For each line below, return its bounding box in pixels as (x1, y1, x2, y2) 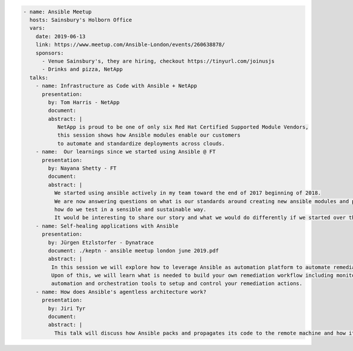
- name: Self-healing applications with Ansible (35, 223, 179, 229)
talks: (29, 74, 49, 81)
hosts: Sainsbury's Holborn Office (29, 16, 132, 23)
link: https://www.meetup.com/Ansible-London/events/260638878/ (35, 41, 225, 48)
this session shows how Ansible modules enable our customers (57, 132, 241, 138)
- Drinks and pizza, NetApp (42, 66, 123, 73)
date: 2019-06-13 (35, 33, 86, 39)
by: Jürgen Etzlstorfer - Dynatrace (48, 239, 154, 246)
